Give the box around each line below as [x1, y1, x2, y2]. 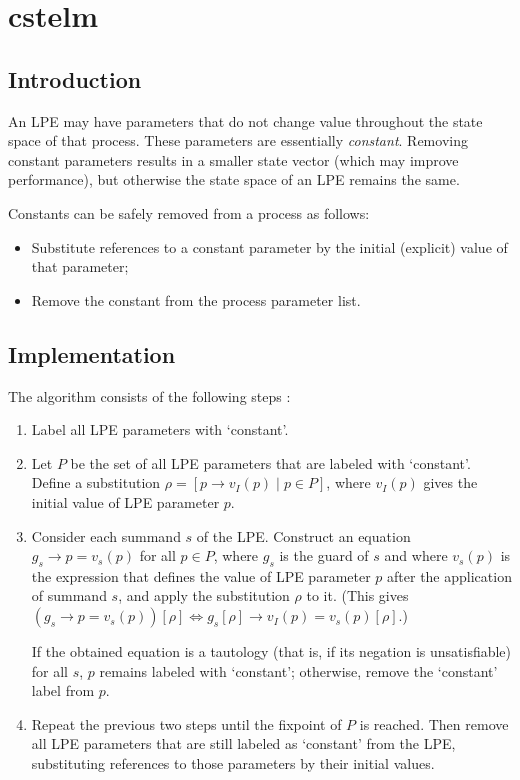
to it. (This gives [306, 585, 409, 606]
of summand [31, 585, 107, 606]
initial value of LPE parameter [31, 491, 220, 512]
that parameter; [31, 256, 129, 277]
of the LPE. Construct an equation [196, 525, 411, 546]
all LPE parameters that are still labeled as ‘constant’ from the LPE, [31, 733, 456, 754]
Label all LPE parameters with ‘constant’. [31, 419, 289, 440]
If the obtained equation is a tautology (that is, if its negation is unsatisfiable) [31, 641, 512, 662]
